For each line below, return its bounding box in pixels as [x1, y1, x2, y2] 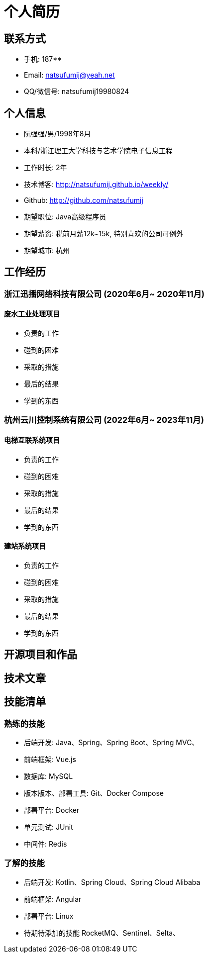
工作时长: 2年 [24, 163, 67, 172]
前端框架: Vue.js [24, 755, 76, 764]
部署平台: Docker [24, 805, 80, 814]
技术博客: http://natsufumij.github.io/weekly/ [24, 180, 169, 189]
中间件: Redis [24, 839, 67, 848]
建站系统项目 [4, 542, 46, 551]
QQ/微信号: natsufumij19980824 [24, 87, 129, 96]
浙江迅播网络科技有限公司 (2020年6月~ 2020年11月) [4, 288, 205, 299]
